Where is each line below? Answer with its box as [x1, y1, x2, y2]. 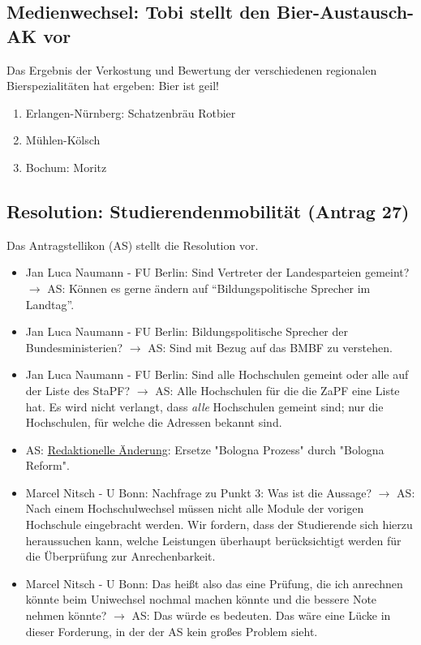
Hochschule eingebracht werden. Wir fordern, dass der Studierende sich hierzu [25, 516, 413, 533]
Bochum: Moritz [25, 158, 107, 175]
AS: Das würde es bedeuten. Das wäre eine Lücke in [131, 607, 391, 624]
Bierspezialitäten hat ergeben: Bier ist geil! [6, 77, 219, 94]
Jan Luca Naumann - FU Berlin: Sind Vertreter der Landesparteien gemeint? [25, 264, 410, 281]
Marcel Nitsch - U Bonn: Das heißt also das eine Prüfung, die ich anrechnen [25, 574, 403, 591]
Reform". [25, 457, 70, 474]
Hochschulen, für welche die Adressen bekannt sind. [25, 414, 282, 431]
